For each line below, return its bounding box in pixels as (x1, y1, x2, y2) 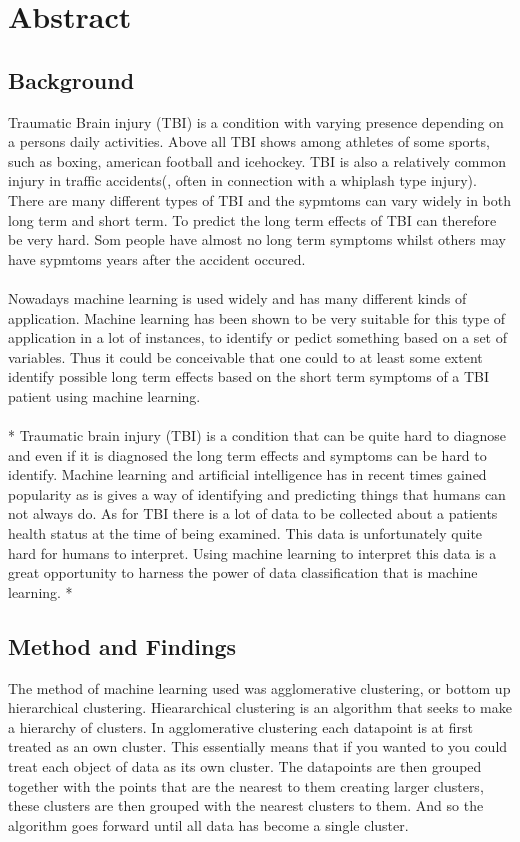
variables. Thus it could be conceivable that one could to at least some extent (8, 346, 483, 367)
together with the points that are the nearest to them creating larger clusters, (8, 775, 484, 796)
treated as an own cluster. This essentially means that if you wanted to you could (8, 736, 508, 757)
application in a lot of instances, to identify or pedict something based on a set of (8, 327, 507, 348)
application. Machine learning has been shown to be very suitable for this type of (8, 307, 506, 328)
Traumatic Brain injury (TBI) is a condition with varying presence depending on (8, 111, 504, 132)
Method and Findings (8, 630, 237, 661)
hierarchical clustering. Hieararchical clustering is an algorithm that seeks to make (8, 697, 512, 718)
